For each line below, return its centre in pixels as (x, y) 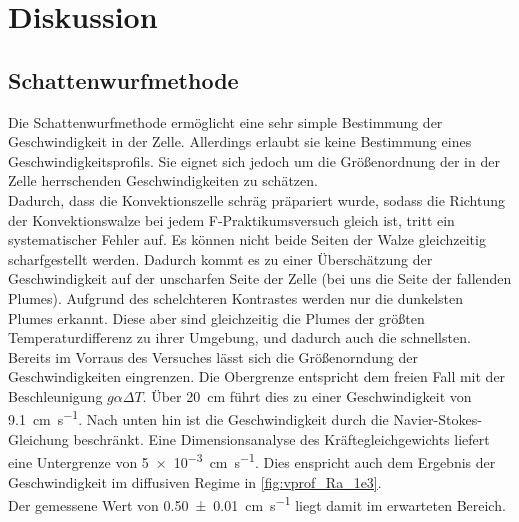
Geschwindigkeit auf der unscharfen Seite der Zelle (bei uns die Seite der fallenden (260, 278)
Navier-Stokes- (437, 419)
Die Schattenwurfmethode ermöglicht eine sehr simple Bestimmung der (225, 121)
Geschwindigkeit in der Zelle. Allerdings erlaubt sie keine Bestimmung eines (240, 141)
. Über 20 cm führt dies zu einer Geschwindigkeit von (307, 395)
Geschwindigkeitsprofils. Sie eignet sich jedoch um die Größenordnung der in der (254, 160)
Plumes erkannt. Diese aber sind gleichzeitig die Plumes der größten (216, 317)
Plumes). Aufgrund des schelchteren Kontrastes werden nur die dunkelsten (236, 297)
